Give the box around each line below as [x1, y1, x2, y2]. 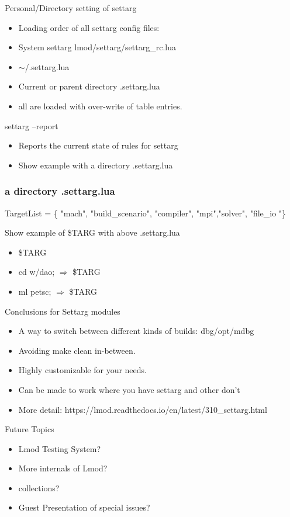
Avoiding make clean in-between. [18, 344, 136, 356]
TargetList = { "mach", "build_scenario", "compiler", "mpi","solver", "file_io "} [5, 206, 286, 219]
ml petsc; [18, 285, 51, 297]
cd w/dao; [18, 266, 55, 278]
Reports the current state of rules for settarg [18, 139, 178, 151]
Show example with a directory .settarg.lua [18, 158, 173, 171]
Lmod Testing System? [18, 442, 101, 454]
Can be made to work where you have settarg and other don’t [18, 383, 240, 395]
